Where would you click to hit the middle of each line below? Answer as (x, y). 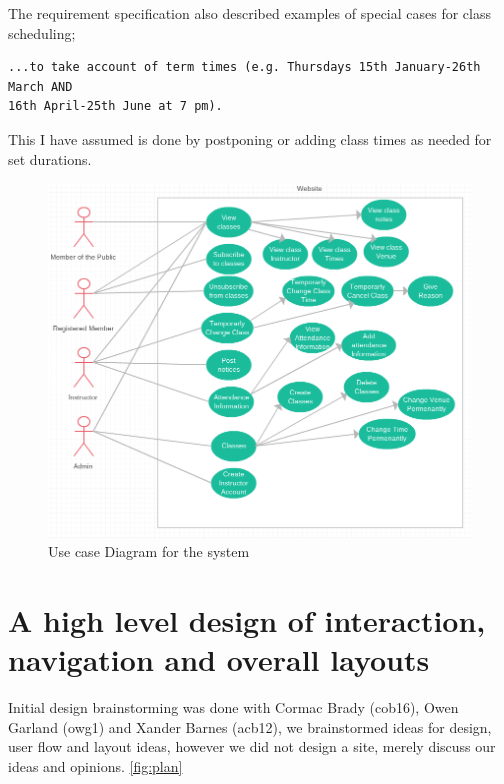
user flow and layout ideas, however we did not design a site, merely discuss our (252, 746)
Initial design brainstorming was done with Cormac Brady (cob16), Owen (233, 707)
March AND (40, 86)
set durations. (50, 158)
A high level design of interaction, (247, 620)
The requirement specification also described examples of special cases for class (249, 13)
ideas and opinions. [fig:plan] (95, 766)
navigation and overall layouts (219, 659)
